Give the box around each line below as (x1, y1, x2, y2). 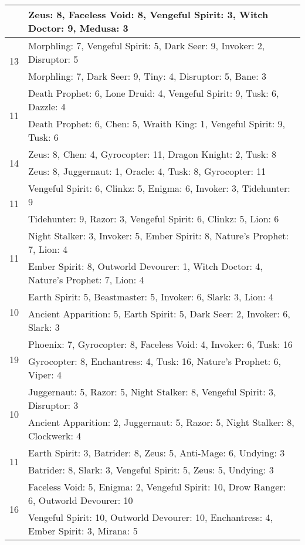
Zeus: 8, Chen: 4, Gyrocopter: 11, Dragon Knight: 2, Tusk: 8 (28, 147, 276, 161)
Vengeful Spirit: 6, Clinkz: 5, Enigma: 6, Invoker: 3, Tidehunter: (28, 181, 290, 195)
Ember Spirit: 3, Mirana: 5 (28, 524, 138, 537)
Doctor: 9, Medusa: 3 (28, 21, 128, 35)
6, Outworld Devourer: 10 (28, 493, 133, 507)
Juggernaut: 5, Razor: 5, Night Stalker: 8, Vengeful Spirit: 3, (28, 385, 276, 398)
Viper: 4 (28, 368, 62, 381)
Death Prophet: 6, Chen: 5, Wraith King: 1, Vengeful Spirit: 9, (28, 117, 286, 130)
